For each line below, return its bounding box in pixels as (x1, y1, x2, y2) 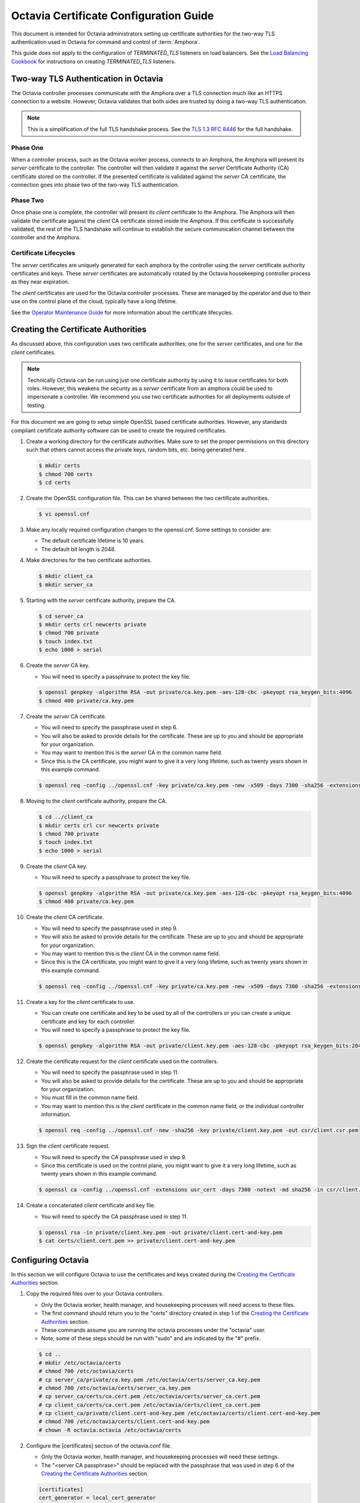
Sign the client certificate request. (26, 1142, 110, 1149)
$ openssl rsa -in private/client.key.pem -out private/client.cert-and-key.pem (38, 1229, 283, 1235)
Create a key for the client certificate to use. (26, 998, 135, 1005)
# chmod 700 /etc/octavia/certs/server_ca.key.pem (38, 1385, 191, 1391)
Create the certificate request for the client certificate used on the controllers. (26, 1058, 218, 1065)
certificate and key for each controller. (41, 1018, 136, 1025)
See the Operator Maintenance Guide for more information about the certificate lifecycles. (11, 308, 233, 316)
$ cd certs (38, 479, 71, 486)
